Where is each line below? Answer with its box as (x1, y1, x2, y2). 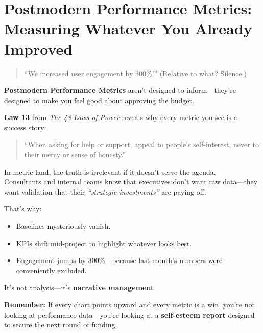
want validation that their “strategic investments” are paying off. (4, 186, 206, 197)
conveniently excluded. (16, 265, 87, 275)
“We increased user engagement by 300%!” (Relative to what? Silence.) (24, 67, 247, 78)
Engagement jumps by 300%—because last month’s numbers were (16, 255, 223, 266)
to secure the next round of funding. (4, 319, 117, 330)
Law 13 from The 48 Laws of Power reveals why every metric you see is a (4, 112, 237, 123)
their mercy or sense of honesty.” (24, 149, 126, 160)
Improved (4, 38, 73, 59)
